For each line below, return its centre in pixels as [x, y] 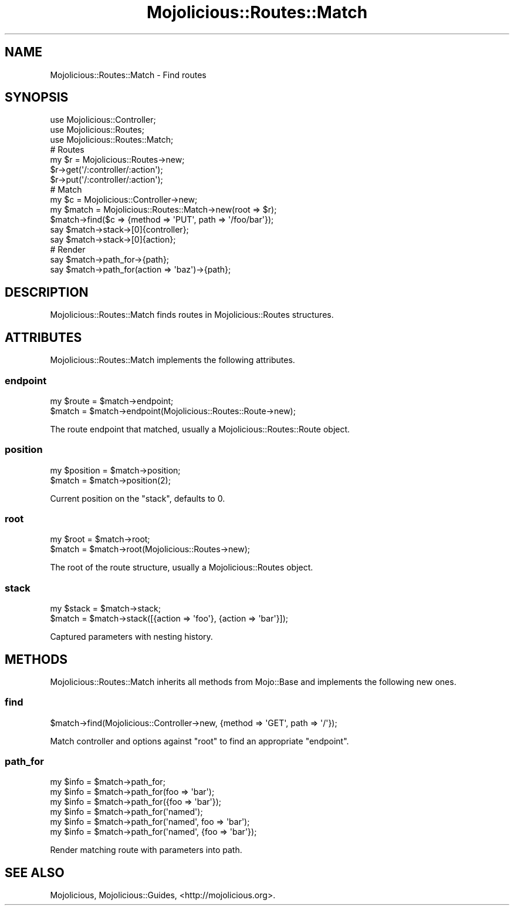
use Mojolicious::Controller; [103, 120]
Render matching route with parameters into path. [146, 850]
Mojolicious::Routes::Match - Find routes [128, 75]
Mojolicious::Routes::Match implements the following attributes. [173, 360]
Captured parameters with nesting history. [131, 637]
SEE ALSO [35, 872]
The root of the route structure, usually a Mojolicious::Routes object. [182, 568]
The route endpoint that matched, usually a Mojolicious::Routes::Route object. [200, 429]
